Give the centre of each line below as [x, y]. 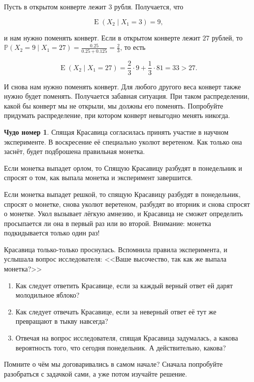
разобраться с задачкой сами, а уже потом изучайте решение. [95, 373]
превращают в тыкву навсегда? [62, 321]
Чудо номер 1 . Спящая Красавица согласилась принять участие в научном [116, 132]
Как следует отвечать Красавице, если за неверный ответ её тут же [116, 311]
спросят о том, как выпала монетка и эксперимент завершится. [98, 177]
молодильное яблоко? [48, 295]
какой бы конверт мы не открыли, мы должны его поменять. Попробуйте [114, 105]
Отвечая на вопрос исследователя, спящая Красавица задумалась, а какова [127, 338]
